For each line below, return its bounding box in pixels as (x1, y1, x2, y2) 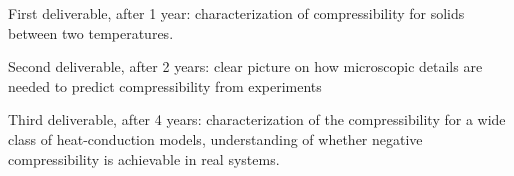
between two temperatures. (8, 22, 174, 43)
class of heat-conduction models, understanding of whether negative (8, 128, 423, 149)
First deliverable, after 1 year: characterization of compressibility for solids (8, 3, 465, 23)
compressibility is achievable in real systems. (8, 148, 280, 169)
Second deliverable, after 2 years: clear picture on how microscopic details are (8, 56, 483, 77)
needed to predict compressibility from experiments (8, 75, 322, 96)
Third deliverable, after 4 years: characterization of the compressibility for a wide (8, 109, 506, 130)
